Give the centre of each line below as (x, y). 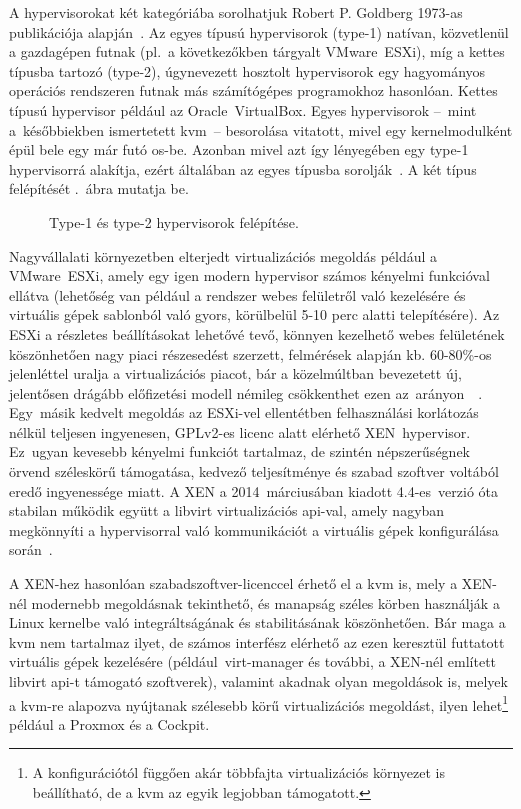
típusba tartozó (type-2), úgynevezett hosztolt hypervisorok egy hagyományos (247, 70)
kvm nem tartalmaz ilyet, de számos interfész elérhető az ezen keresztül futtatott (257, 641)
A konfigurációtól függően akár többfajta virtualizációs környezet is (238, 772)
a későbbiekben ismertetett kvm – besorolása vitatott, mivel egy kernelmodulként (261, 129)
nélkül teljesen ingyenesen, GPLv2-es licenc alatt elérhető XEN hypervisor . (240, 431)
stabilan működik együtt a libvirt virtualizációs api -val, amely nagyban (227, 510)
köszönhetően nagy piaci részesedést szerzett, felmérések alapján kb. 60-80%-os (250, 353)
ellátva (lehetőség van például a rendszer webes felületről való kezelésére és (237, 294)
